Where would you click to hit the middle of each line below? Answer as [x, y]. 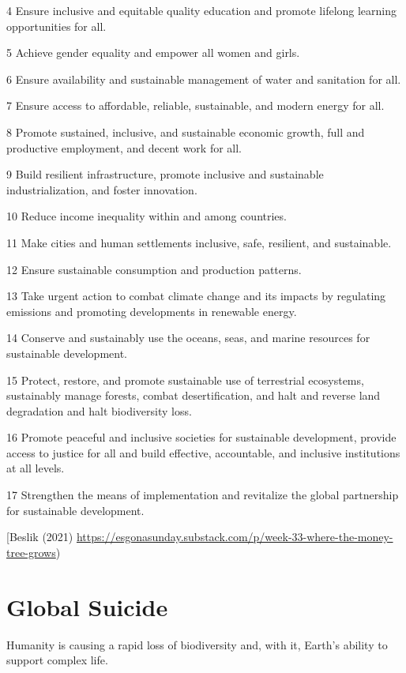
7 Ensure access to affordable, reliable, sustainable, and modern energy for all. [195, 105]
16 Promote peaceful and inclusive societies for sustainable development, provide [201, 437]
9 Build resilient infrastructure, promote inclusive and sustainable [165, 174]
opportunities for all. [56, 26]
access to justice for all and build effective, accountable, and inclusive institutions [203, 452]
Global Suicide [87, 606]
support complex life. [57, 660]
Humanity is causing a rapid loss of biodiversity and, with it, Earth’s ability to [197, 644]
